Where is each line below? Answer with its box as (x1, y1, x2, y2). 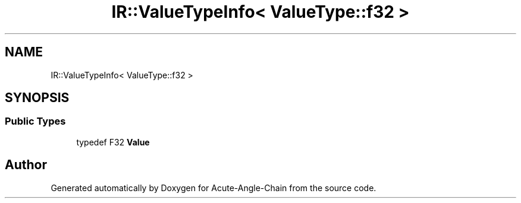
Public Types (5, 115, 66, 128)
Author (5, 157, 47, 173)
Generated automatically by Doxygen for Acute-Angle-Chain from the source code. (51, 182, 376, 193)
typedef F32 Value (76, 137, 150, 147)
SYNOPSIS (5, 90, 70, 106)
